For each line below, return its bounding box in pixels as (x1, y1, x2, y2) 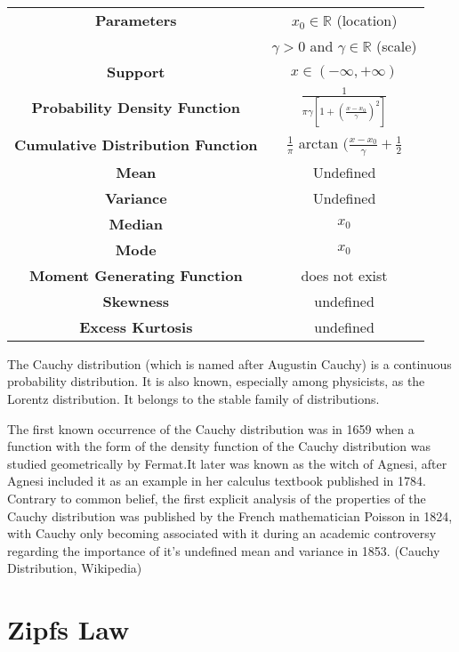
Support (107, 61, 165, 82)
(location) (336, 10, 398, 30)
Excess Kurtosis (79, 316, 193, 337)
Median (109, 213, 163, 234)
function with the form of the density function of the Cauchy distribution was (7, 437, 431, 455)
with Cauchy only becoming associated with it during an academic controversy (7, 524, 437, 543)
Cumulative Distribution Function (14, 133, 258, 155)
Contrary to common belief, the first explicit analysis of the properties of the (7, 488, 426, 507)
